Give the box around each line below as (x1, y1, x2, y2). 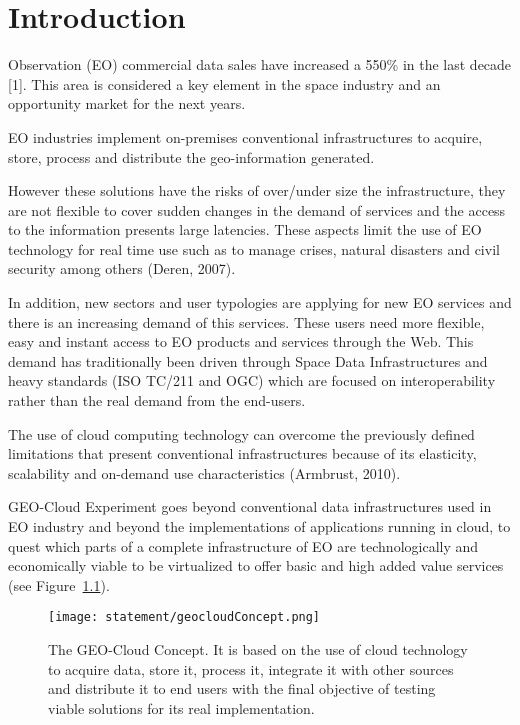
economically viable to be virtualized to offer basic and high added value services (8, 555, 504, 576)
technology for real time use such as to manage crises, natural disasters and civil (8, 238, 500, 259)
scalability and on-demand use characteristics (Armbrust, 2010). (8, 462, 401, 483)
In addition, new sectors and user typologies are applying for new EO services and (8, 292, 512, 313)
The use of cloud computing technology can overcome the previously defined (8, 423, 475, 444)
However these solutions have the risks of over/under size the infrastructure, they (8, 180, 506, 201)
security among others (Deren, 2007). (8, 258, 236, 279)
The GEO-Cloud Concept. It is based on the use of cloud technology (48, 639, 468, 660)
